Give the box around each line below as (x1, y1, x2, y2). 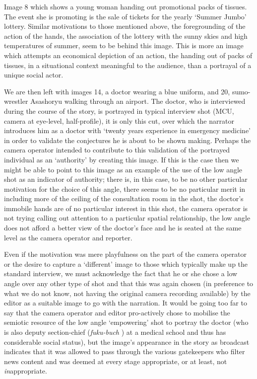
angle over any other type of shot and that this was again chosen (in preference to (4, 278, 254, 289)
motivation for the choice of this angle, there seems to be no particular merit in (4, 183, 246, 194)
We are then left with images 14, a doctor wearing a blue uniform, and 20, (4, 86, 230, 96)
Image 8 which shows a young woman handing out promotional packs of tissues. (4, 1, 247, 11)
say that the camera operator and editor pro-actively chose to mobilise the (4, 307, 230, 317)
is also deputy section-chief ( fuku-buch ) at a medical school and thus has (4, 327, 226, 337)
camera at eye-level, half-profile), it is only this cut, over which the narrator (4, 115, 234, 126)
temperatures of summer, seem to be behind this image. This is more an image (4, 40, 244, 51)
